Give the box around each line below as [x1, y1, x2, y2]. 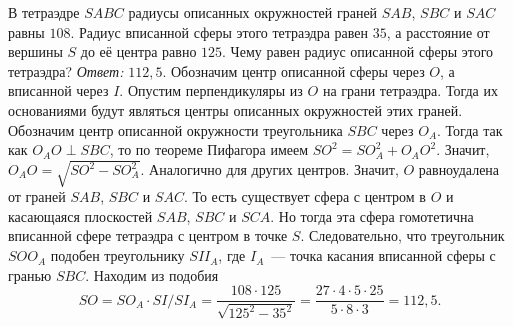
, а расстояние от [386, 21, 490, 42]
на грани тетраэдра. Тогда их [322, 80, 498, 101]
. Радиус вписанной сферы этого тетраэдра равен [70, 21, 369, 42]
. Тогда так [437, 119, 503, 140]
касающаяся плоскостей [8, 205, 153, 226]
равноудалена [418, 159, 500, 180]
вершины [8, 41, 63, 62]
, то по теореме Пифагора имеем [109, 139, 309, 160]
